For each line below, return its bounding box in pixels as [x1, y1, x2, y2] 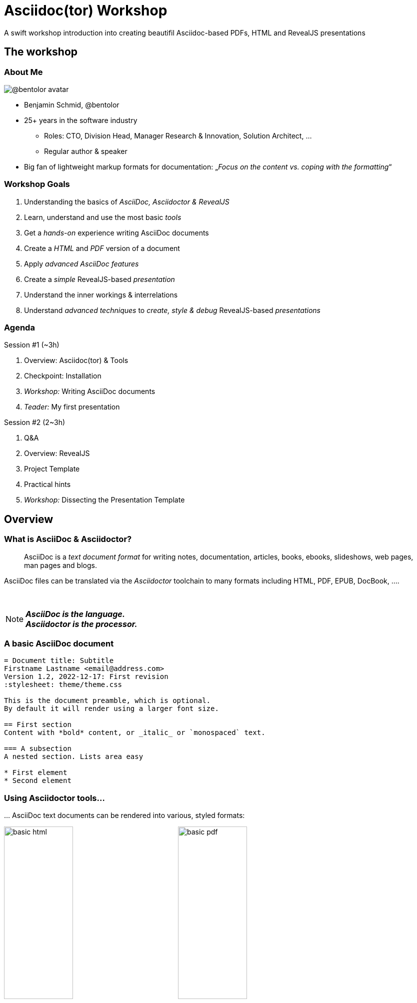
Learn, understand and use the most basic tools [24, 212, 181, 221]
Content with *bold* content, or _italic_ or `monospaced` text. [4, 728, 265, 737]
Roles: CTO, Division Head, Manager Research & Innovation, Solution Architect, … [44, 131, 312, 140]
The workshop [4, 45, 78, 58]
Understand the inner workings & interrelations [24, 290, 178, 299]
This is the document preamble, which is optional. [4, 696, 211, 705]
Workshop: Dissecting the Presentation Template [24, 495, 185, 504]
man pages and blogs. [24, 560, 97, 569]
